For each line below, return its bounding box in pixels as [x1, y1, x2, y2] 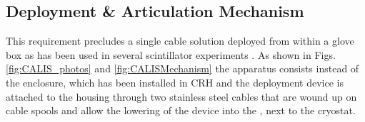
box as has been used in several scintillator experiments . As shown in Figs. [6, 47, 336, 62]
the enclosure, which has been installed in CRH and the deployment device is [6, 74, 344, 89]
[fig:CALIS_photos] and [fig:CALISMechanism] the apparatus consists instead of [6, 61, 359, 76]
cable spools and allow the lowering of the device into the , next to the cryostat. [6, 103, 356, 118]
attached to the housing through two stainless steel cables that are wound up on [6, 89, 357, 104]
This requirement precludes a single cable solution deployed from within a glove [6, 33, 354, 48]
